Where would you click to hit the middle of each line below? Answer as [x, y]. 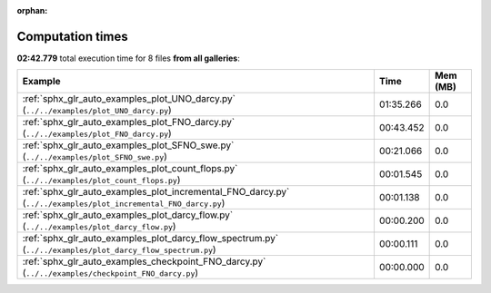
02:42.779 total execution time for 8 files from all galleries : [128, 58]
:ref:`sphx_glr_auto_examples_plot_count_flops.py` [130, 169]
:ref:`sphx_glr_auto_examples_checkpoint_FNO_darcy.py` [144, 261]
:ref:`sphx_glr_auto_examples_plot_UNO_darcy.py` [129, 99]
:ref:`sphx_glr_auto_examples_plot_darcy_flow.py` [128, 215]
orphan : [32, 10]
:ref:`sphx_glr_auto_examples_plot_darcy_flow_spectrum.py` [150, 239]
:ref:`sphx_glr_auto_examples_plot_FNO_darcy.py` [129, 122]
